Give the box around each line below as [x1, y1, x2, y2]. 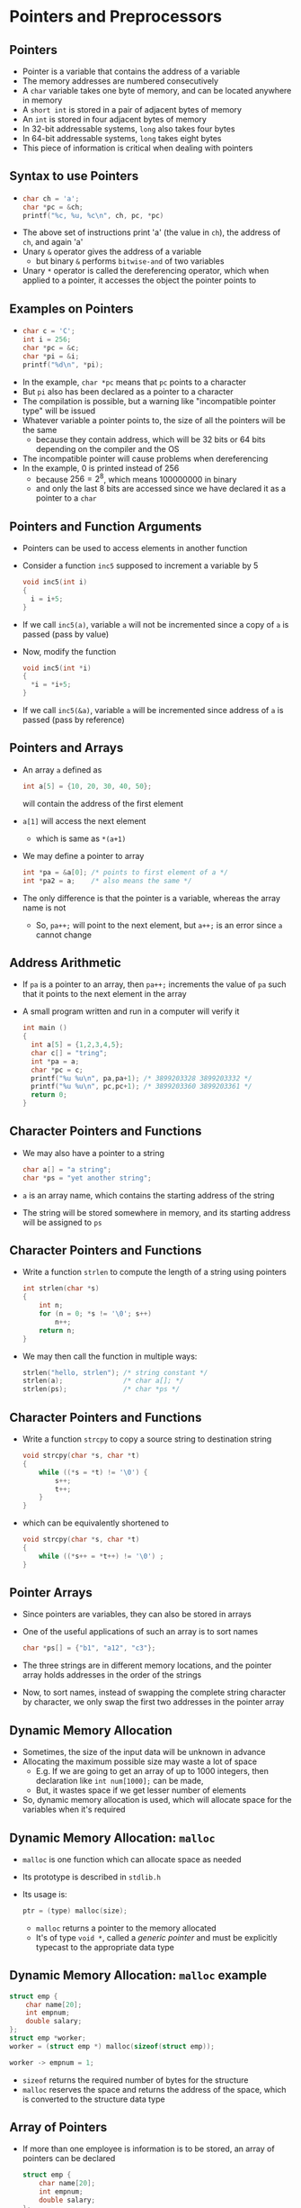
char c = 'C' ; [22, 327, 75, 336]
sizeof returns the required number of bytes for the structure [22, 2074, 249, 2086]
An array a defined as [22, 764, 102, 775]
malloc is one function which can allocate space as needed [22, 1853, 242, 1865]
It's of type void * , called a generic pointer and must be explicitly [35, 1932, 278, 1942]
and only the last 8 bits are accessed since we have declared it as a [35, 484, 286, 494]
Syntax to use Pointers [9, 168, 139, 184]
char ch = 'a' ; [22, 194, 80, 204]
